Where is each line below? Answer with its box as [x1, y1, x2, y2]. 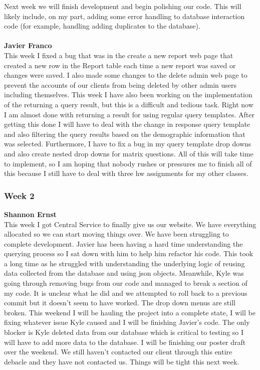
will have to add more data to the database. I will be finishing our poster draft [4, 336, 246, 347]
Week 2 [4, 189, 35, 202]
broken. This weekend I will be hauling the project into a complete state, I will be [4, 307, 255, 317]
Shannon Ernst [4, 209, 57, 219]
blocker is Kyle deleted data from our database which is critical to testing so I [4, 327, 244, 337]
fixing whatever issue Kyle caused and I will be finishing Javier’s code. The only [4, 317, 250, 327]
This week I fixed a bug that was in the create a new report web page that [4, 50, 233, 60]
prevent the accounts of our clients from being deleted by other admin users [4, 79, 237, 90]
